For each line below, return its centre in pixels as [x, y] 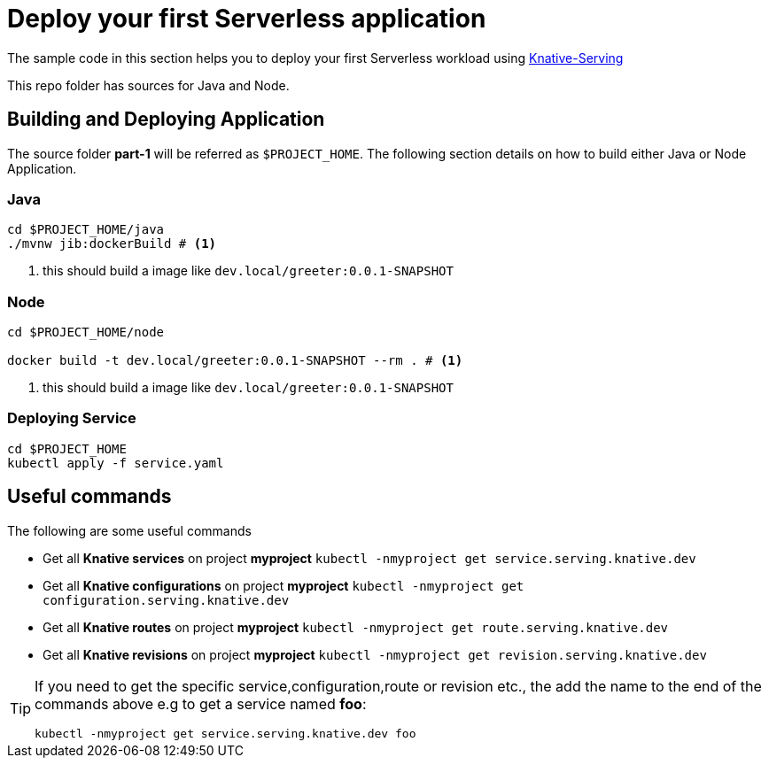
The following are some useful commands [129, 530]
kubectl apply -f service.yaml [116, 463]
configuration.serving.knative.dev [166, 600]
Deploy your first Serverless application [247, 19]
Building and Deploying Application [166, 120]
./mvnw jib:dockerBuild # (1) [112, 244]
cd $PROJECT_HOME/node [86, 332]
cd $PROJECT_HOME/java [86, 230]
